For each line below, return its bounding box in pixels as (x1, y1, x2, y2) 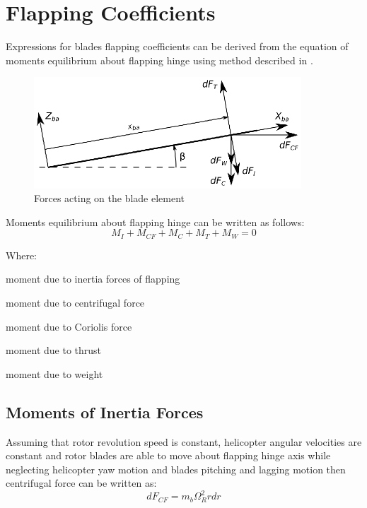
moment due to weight (6, 366, 103, 381)
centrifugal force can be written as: (6, 475, 157, 490)
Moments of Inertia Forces (6, 401, 204, 423)
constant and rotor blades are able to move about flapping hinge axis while (6, 448, 331, 463)
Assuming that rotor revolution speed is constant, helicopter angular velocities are (6, 434, 362, 449)
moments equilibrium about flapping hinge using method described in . (6, 52, 313, 67)
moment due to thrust (6, 343, 102, 358)
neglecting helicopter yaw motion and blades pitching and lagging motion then (6, 461, 346, 476)
